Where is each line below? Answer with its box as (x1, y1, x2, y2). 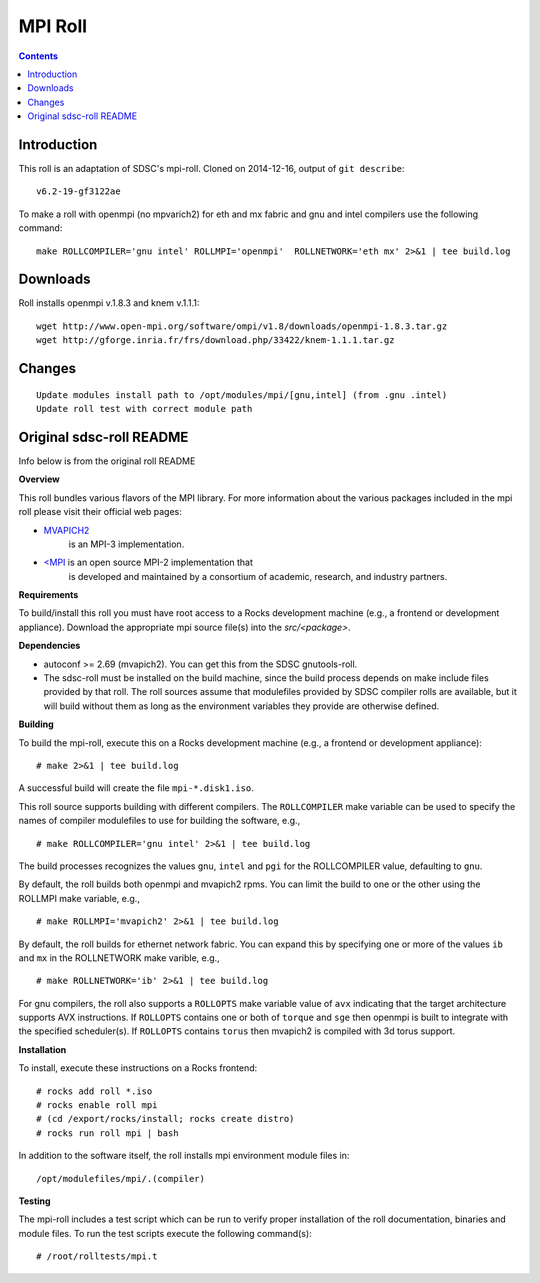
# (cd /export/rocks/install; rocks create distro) (36, 1113, 295, 1125)
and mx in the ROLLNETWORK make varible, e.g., (18, 951, 220, 964)
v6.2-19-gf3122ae (36, 186, 121, 197)
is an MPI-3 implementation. (68, 538, 185, 550)
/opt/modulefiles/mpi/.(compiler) (36, 1173, 205, 1184)
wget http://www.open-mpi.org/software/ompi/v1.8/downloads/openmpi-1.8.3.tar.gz (36, 320, 448, 332)
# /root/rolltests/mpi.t (36, 1251, 158, 1262)
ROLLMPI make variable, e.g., (18, 892, 140, 904)
